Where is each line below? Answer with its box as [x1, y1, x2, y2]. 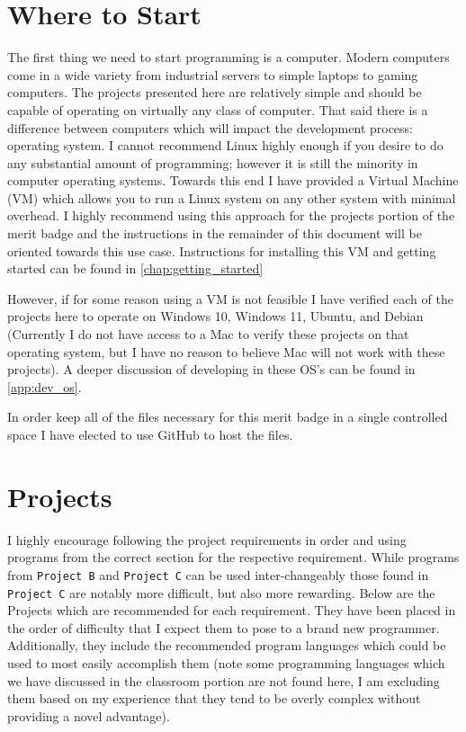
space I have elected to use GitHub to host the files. [7, 425, 293, 443]
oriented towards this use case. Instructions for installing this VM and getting [7, 241, 436, 260]
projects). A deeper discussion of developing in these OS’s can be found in [7, 360, 416, 379]
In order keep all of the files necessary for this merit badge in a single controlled [7, 407, 448, 426]
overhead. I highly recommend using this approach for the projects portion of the [7, 206, 455, 225]
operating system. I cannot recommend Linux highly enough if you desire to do [7, 136, 444, 155]
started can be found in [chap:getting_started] [7, 259, 264, 278]
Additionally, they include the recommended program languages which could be [7, 636, 446, 655]
